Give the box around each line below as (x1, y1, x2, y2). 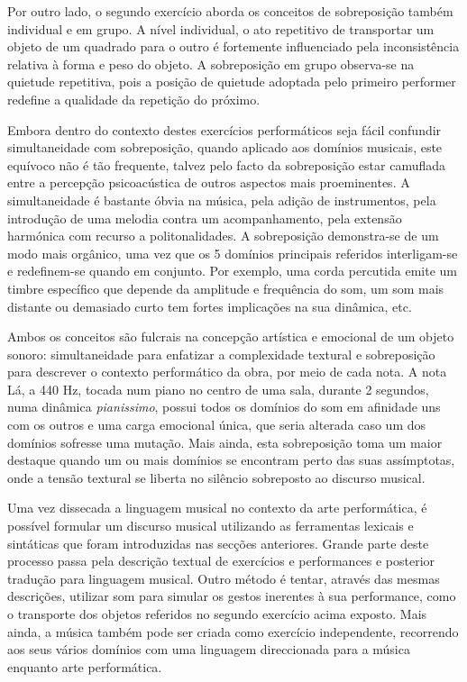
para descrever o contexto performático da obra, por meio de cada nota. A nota (7, 362, 447, 381)
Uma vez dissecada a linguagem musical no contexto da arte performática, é (7, 498, 427, 517)
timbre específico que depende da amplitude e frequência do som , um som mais (7, 278, 444, 297)
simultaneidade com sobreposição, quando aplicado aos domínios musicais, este (7, 138, 443, 157)
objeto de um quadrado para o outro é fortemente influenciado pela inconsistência (7, 37, 460, 56)
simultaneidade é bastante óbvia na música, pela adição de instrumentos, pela (7, 190, 436, 209)
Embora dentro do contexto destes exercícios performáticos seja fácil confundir (7, 120, 442, 139)
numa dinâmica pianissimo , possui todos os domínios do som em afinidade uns (7, 397, 441, 416)
